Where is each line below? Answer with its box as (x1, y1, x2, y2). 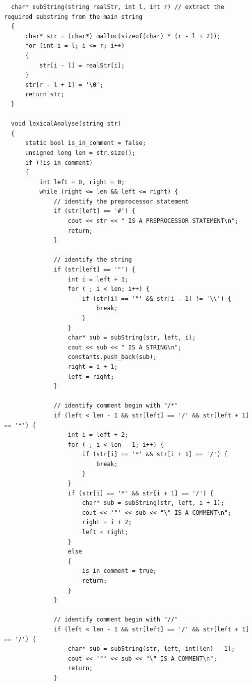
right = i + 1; (67, 363, 118, 370)
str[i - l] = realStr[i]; (39, 62, 125, 69)
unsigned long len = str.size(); (25, 149, 135, 156)
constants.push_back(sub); (67, 353, 157, 361)
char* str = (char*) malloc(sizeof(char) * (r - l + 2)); (25, 32, 221, 40)
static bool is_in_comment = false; (25, 139, 146, 147)
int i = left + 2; (67, 431, 128, 439)
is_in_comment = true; (82, 567, 157, 575)
